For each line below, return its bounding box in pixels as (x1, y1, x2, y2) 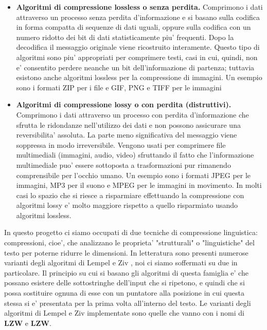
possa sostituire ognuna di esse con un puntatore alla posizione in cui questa (4, 287, 244, 298)
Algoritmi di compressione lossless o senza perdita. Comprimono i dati (16, 2, 263, 12)
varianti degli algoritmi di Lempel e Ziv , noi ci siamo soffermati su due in (4, 257, 238, 268)
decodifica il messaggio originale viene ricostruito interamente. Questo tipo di (16, 42, 260, 52)
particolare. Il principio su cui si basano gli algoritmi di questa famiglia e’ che (4, 267, 248, 278)
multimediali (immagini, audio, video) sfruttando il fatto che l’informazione (16, 149, 254, 160)
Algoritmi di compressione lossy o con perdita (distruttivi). (16, 99, 232, 110)
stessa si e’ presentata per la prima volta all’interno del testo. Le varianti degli (4, 297, 251, 308)
